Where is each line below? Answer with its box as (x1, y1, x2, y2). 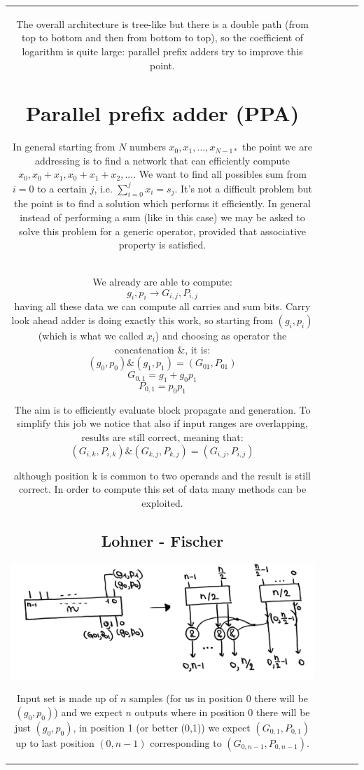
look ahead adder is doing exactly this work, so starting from (11, 312, 273, 327)
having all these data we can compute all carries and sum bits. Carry (14, 299, 311, 314)
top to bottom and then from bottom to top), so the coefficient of (21, 30, 304, 45)
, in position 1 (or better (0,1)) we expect (73, 720, 251, 734)
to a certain (37, 181, 87, 195)
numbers (129, 139, 166, 154)
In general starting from (13, 139, 115, 154)
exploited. (141, 495, 183, 510)
